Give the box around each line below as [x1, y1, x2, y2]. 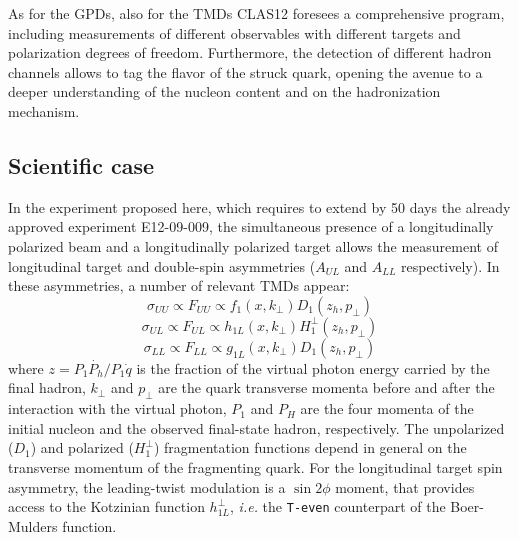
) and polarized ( [30, 437, 134, 458]
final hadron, [8, 377, 86, 398]
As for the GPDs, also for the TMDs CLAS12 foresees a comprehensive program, [8, 3, 505, 23]
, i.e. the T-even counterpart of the [230, 496, 446, 517]
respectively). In [401, 255, 500, 276]
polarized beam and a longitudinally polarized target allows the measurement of [8, 235, 498, 256]
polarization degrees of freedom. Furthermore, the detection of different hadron [8, 42, 492, 63]
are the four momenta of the [300, 398, 474, 419]
